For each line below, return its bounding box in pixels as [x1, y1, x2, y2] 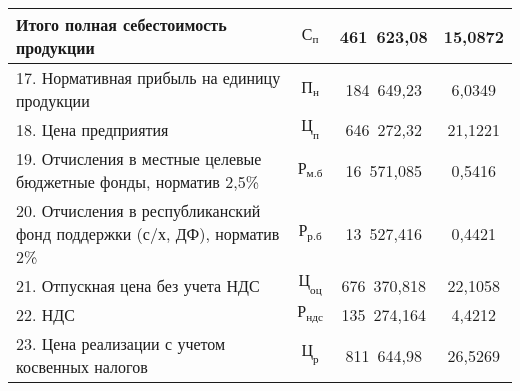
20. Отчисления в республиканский [16, 199, 261, 222]
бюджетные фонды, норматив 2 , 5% [16, 170, 259, 193]
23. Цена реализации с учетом [16, 332, 226, 355]
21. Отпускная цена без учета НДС [16, 274, 260, 297]
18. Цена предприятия [16, 118, 169, 141]
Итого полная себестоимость [16, 13, 227, 36]
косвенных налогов [16, 355, 148, 378]
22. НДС [16, 303, 75, 326]
